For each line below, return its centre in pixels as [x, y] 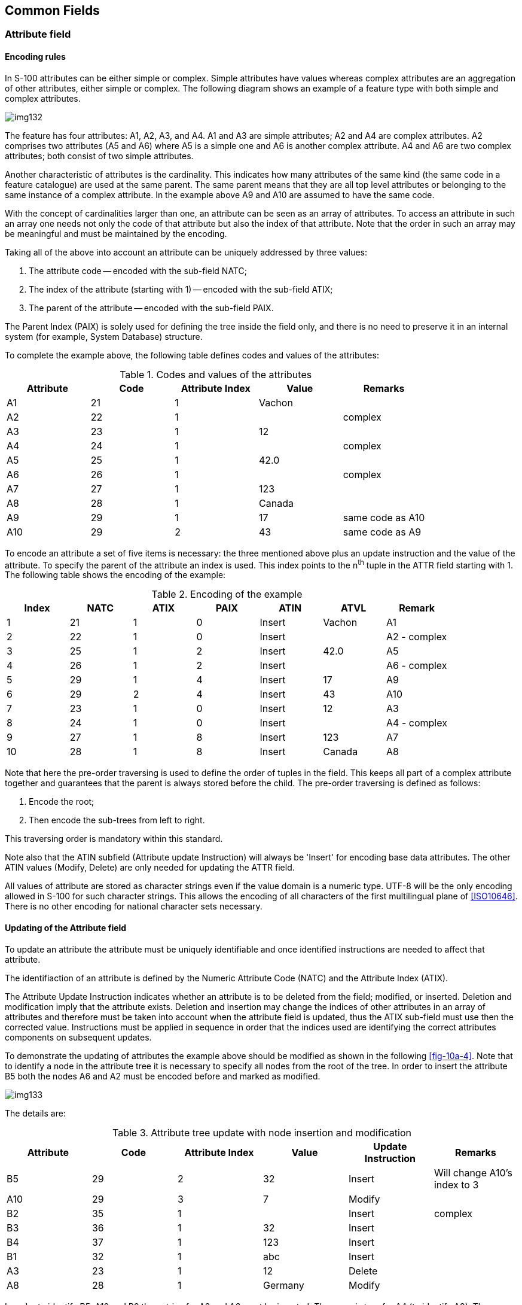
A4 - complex [417, 723]
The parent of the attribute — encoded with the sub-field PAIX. [151, 308]
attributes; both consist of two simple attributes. [99, 156]
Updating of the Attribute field [66, 927]
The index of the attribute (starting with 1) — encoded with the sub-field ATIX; [181, 289]
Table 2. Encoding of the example [227, 594]
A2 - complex [417, 637]
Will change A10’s [473, 1172]
